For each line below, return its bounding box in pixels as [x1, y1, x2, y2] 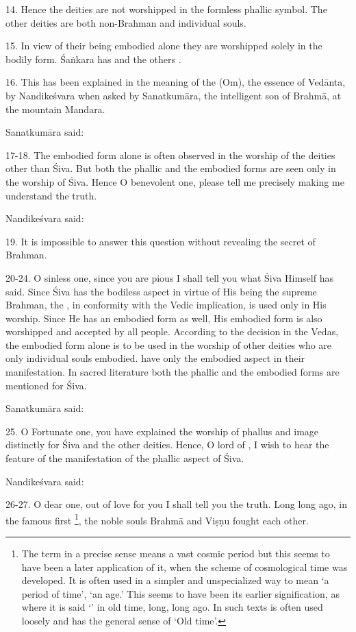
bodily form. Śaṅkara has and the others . [5, 51, 181, 66]
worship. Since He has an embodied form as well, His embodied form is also [5, 311, 322, 325]
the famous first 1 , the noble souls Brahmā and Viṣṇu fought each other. [5, 511, 309, 527]
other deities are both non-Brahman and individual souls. [5, 15, 246, 29]
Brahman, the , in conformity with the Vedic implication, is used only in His [5, 297, 327, 312]
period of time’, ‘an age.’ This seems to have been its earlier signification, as [21, 586, 340, 600]
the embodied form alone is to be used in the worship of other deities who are [5, 337, 332, 352]
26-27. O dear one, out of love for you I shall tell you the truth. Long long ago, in [5, 497, 347, 511]
